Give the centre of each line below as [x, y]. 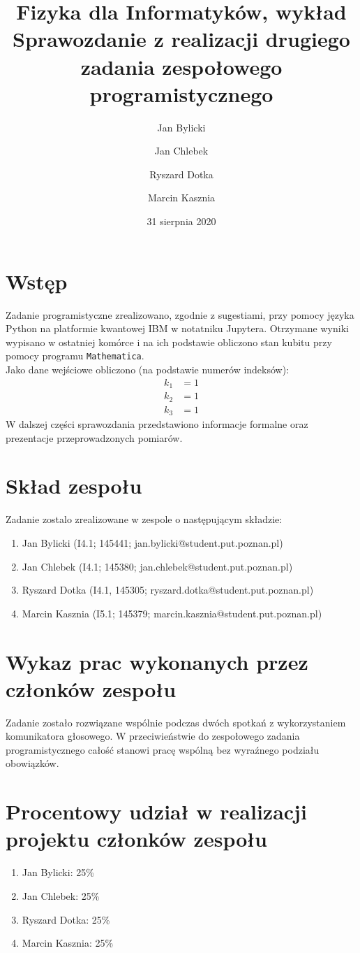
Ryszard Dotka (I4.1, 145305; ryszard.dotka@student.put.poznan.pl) [168, 590]
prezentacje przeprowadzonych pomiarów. [94, 437]
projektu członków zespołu [137, 839]
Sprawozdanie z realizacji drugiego [181, 39]
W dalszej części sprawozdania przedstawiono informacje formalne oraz [157, 424]
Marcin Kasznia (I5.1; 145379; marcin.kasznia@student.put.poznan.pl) [172, 613]
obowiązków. [32, 763]
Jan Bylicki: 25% [58, 872]
